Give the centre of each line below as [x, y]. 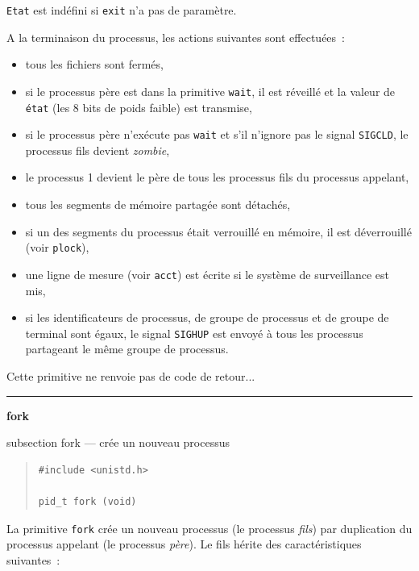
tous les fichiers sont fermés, [94, 64]
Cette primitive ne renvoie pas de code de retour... [131, 375]
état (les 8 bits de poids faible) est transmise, [139, 107]
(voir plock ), [57, 247]
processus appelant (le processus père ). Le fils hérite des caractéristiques [184, 544]
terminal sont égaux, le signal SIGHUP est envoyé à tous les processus [194, 333]
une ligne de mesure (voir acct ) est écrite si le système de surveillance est [207, 274]
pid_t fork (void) [87, 501]
